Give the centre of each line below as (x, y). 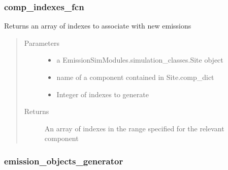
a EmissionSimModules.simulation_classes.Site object (140, 60)
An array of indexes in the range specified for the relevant (134, 128)
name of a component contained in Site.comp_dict (135, 77)
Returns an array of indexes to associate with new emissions (98, 26)
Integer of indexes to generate (103, 94)
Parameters (42, 42)
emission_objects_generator (64, 161)
